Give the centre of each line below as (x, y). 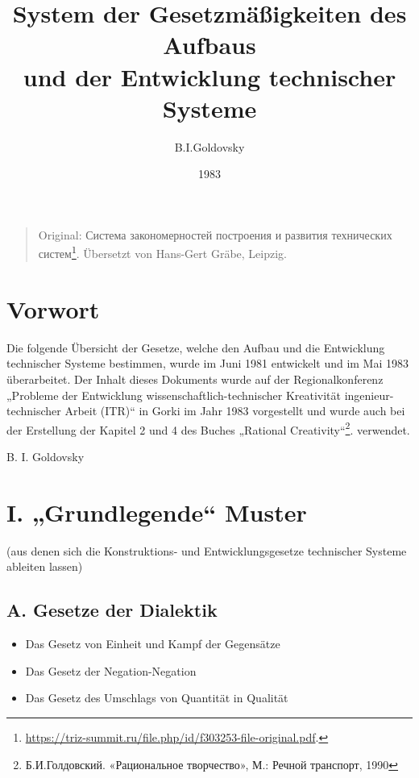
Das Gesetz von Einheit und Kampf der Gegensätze (153, 644)
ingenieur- (369, 395)
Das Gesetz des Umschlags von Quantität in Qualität (157, 698)
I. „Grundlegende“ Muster (157, 512)
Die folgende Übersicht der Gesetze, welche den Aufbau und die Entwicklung (196, 347)
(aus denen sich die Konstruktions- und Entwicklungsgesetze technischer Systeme (207, 550)
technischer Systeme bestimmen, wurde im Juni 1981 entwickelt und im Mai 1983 (208, 363)
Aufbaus (209, 45)
